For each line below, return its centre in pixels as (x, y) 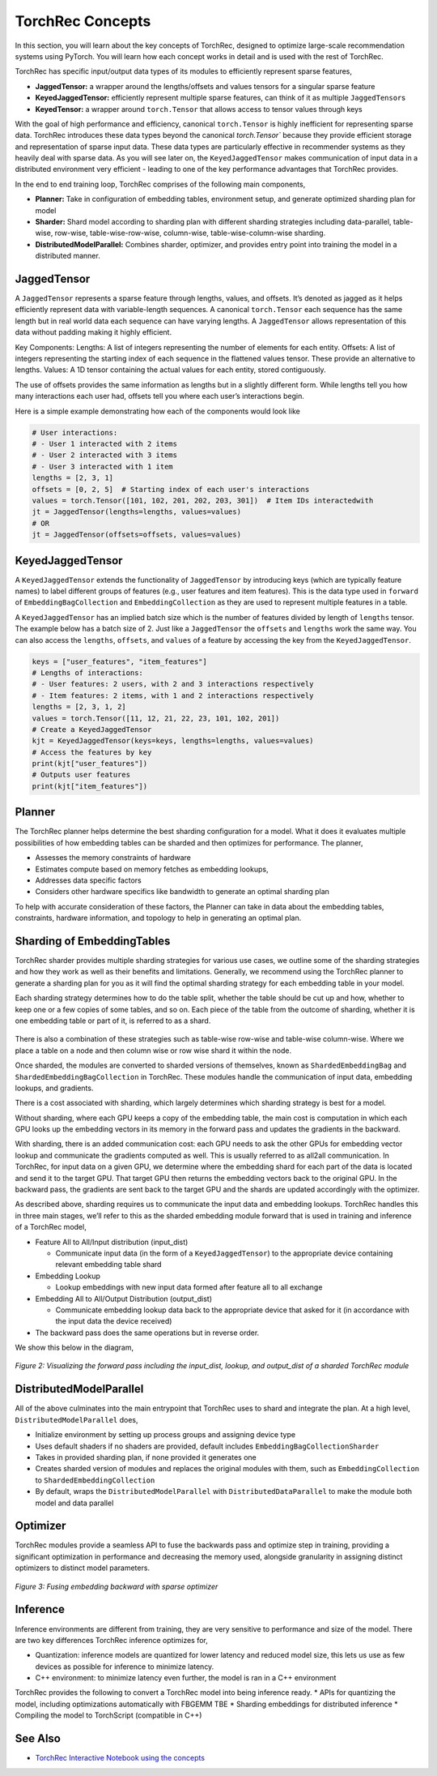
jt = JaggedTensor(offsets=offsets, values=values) (137, 535)
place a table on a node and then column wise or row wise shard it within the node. (153, 1051)
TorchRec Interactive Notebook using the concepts (120, 1758)
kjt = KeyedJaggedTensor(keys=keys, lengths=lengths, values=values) (173, 741)
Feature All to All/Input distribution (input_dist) (112, 1242)
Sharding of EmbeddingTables (93, 941)
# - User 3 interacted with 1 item (102, 466)
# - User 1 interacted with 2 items (105, 443)
